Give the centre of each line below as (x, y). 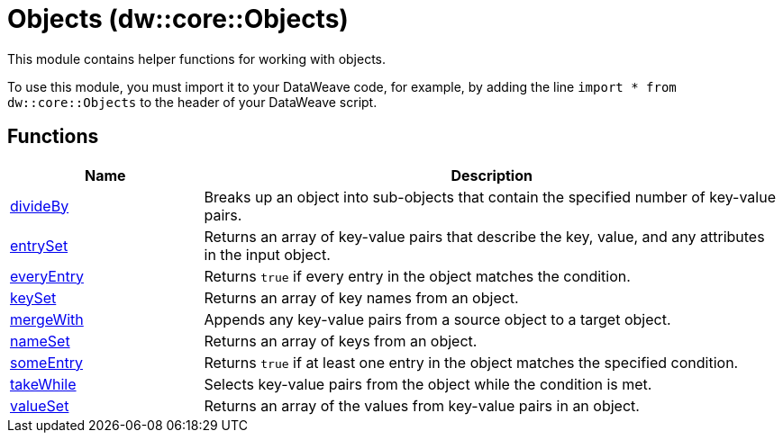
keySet (33, 297)
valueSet (40, 405)
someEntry (46, 362)
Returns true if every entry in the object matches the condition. (417, 276)
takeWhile (43, 384)
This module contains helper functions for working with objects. (197, 58)
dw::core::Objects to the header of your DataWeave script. (192, 102)
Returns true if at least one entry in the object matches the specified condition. (471, 362)
